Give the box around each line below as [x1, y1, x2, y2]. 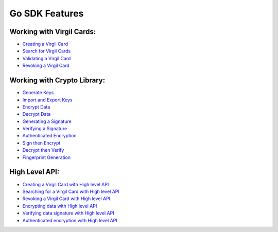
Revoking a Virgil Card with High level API [22, 195, 111, 202]
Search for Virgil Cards [22, 48, 71, 54]
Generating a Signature [22, 118, 72, 124]
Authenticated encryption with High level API [22, 217, 118, 223]
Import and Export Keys [22, 97, 73, 103]
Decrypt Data [22, 111, 51, 117]
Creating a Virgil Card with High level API [22, 181, 109, 187]
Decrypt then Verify [22, 147, 64, 153]
